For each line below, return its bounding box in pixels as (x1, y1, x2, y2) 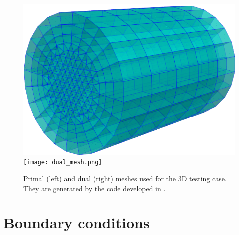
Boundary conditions (3, 212, 150, 233)
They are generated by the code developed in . (23, 183, 166, 193)
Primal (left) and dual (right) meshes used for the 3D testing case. (23, 173, 227, 184)
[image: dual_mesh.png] (23, 159, 102, 166)
